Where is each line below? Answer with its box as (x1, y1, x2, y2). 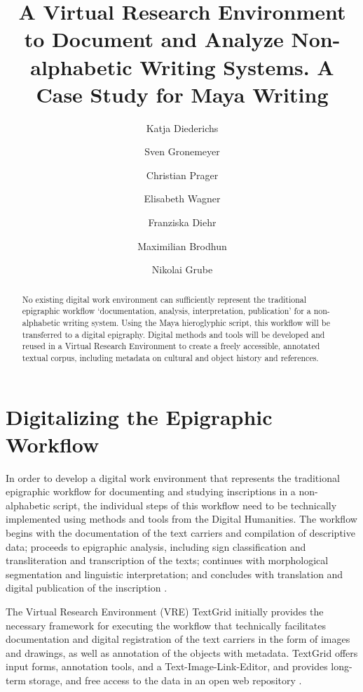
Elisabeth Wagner (144, 191, 221, 206)
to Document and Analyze (24, 25, 284, 53)
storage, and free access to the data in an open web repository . (29, 673, 302, 688)
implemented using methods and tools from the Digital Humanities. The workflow (6, 511, 357, 526)
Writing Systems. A (139, 52, 334, 81)
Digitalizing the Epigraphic (6, 402, 273, 431)
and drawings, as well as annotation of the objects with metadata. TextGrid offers (6, 645, 358, 660)
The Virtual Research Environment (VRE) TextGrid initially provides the (6, 604, 324, 619)
